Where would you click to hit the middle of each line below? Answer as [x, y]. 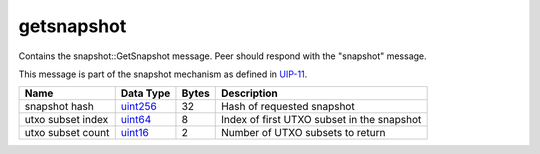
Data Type [145, 93]
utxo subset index [66, 120]
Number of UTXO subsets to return [303, 133]
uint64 [136, 120]
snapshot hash [59, 107]
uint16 [134, 133]
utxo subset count [67, 133]
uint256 [138, 107]
